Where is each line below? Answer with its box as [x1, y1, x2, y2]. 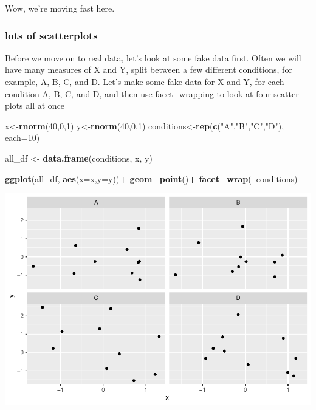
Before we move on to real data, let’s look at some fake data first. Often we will [5, 51, 301, 64]
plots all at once [5, 99, 65, 112]
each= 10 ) [5, 131, 40, 144]
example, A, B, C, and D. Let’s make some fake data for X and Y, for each [5, 75, 284, 87]
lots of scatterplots [5, 27, 98, 43]
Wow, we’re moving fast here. [5, 2, 115, 14]
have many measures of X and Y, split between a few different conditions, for [5, 63, 292, 76]
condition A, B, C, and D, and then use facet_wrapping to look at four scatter [5, 87, 299, 100]
